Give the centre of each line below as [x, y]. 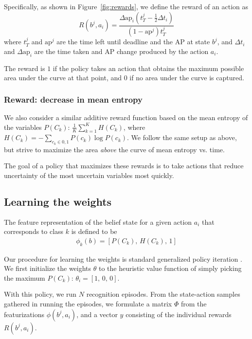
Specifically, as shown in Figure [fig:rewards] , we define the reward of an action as [126, 6]
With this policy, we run [40, 294]
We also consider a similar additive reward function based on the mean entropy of [126, 117]
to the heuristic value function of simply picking [170, 268]
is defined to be [94, 231]
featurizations [24, 314]
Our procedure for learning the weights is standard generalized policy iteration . [123, 259]
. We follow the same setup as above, [182, 137]
